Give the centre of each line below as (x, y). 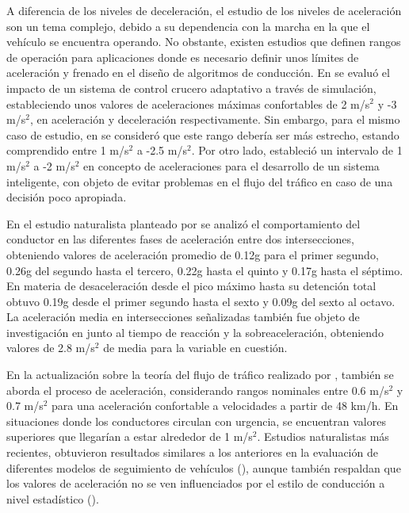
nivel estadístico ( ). (53, 498)
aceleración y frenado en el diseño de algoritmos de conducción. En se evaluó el (198, 73)
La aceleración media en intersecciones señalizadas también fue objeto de (183, 317)
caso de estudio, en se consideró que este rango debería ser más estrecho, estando (203, 134)
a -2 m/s (54, 165)
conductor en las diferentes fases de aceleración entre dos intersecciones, (180, 239)
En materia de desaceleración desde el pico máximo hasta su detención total (191, 286)
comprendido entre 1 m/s (68, 150)
